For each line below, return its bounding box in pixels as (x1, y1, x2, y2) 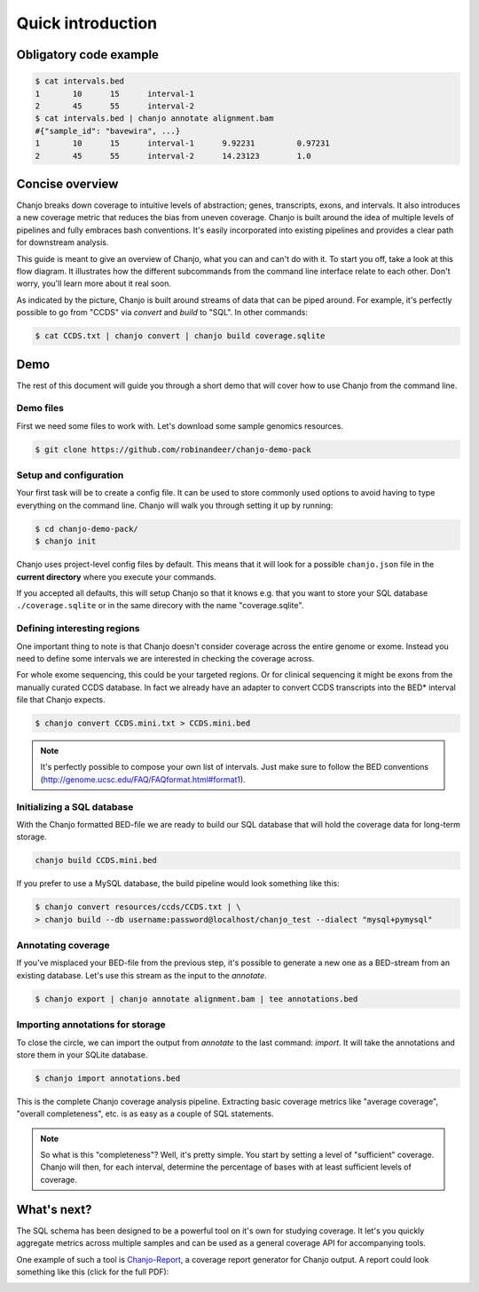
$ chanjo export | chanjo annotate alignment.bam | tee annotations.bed (35, 994, 358, 1003)
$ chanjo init (35, 536, 97, 546)
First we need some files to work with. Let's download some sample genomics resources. (16, 420, 343, 431)
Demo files (16, 402, 64, 415)
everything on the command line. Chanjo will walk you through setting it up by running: (16, 500, 334, 511)
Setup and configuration (16, 469, 124, 481)
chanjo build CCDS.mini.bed (35, 855, 157, 866)
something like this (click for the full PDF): (16, 1266, 169, 1277)
